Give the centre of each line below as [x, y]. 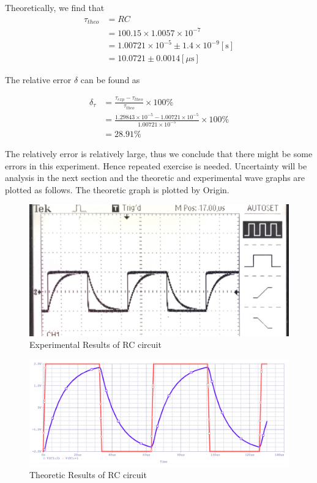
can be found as [110, 80]
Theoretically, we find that [55, 7]
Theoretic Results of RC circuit [88, 475]
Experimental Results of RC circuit [95, 345]
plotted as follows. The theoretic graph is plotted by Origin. [117, 189]
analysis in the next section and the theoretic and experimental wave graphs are [155, 178]
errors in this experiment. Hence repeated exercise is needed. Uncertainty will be [156, 165]
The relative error [38, 80]
